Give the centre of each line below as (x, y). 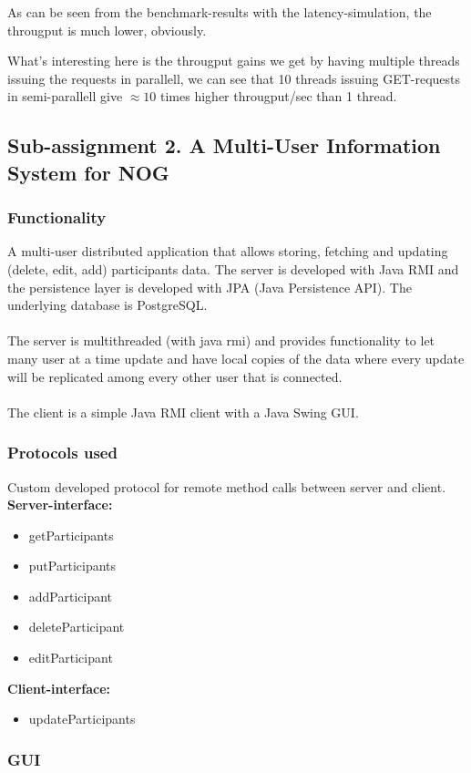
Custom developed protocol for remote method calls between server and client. (227, 486)
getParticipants (71, 535)
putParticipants (72, 566)
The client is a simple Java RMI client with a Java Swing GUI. (183, 412)
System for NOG (88, 172)
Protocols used (62, 453)
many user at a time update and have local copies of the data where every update (236, 358)
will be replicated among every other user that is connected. (175, 376)
